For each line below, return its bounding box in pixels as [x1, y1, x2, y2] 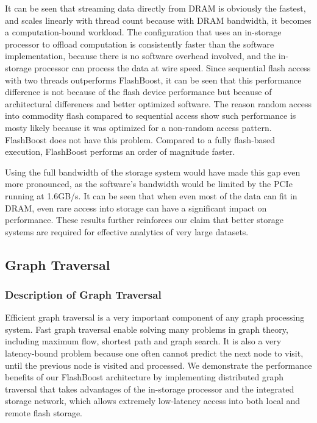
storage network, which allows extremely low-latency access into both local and [5, 394, 301, 407]
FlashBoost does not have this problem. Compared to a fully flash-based [5, 133, 276, 146]
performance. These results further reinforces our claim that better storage [5, 213, 283, 226]
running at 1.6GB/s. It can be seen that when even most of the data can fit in [5, 189, 297, 202]
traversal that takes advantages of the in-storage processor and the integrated [5, 382, 294, 395]
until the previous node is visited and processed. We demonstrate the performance [5, 358, 312, 371]
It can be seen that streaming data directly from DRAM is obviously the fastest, [5, 2, 306, 14]
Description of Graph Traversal [5, 286, 162, 302]
